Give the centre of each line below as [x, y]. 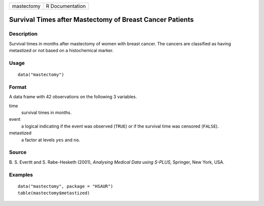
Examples [21, 174]
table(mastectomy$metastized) [54, 193]
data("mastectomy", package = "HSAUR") [66, 186]
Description [23, 34]
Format [18, 87]
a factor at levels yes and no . [51, 140]
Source [18, 152]
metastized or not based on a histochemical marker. [61, 51]
